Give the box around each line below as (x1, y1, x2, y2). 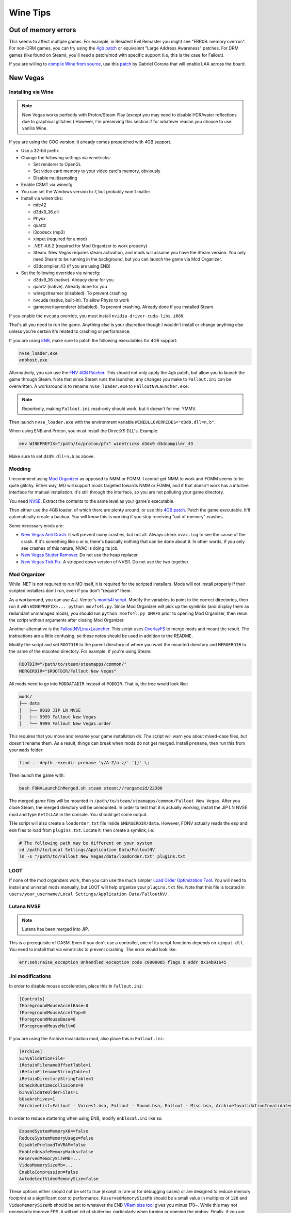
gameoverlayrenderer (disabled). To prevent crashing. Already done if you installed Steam (33, 304, 213, 310)
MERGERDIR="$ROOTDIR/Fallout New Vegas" (19, 668, 116, 674)
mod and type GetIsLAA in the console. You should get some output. (9, 811, 148, 817)
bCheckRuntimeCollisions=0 (19, 1082, 83, 1088)
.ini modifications (9, 973, 51, 980)
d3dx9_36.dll (33, 209, 59, 214)
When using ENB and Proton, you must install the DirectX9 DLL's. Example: (9, 428, 159, 434)
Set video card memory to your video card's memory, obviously (33, 168, 161, 174)
